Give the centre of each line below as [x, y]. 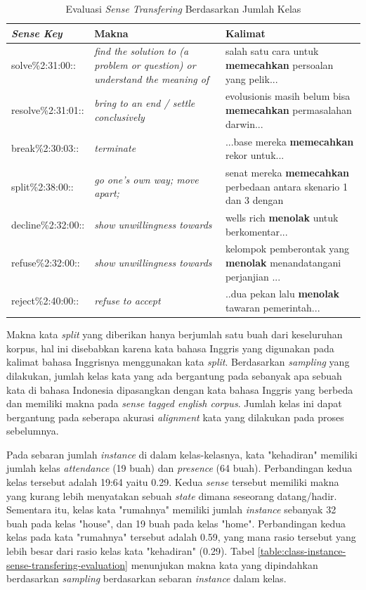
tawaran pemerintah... [273, 308]
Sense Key [37, 33]
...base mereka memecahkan [289, 141]
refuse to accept [128, 301]
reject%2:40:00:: [45, 301]
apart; [107, 193]
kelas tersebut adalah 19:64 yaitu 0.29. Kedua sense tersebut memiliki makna [173, 482]
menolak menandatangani [283, 262]
